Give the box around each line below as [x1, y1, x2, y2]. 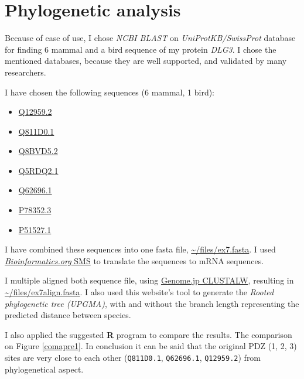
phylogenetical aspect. [5, 363, 84, 375]
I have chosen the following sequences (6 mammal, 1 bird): [5, 86, 215, 98]
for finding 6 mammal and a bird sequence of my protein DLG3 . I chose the [5, 43, 276, 55]
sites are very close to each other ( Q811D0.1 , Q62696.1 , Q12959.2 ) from [5, 351, 261, 363]
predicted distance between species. [5, 309, 131, 321]
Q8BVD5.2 [18, 145, 58, 157]
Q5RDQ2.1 [18, 164, 59, 176]
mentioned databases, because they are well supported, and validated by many [5, 54, 287, 67]
